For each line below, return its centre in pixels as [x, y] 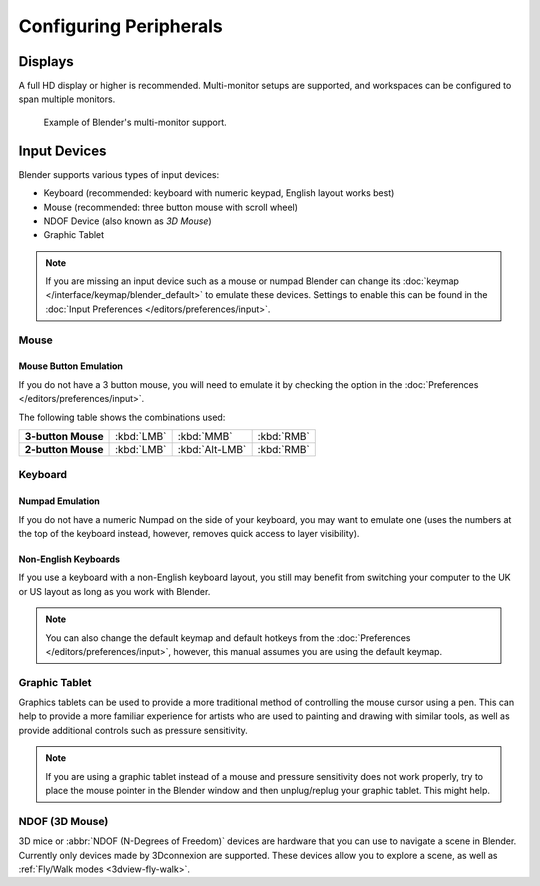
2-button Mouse [64, 449]
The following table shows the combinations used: [122, 417]
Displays [46, 61]
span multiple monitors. [67, 99]
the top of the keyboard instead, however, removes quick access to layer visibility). [189, 533]
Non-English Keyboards [69, 559]
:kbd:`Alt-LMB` [212, 449]
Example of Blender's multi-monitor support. [135, 122]
